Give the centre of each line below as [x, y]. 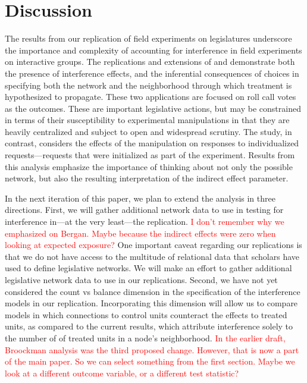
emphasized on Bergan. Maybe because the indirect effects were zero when [140, 233]
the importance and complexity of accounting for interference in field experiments [153, 50]
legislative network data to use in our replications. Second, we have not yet [141, 280]
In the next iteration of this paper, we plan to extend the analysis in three [140, 198]
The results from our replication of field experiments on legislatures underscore [148, 38]
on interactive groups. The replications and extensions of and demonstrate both [150, 62]
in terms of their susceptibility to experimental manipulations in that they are [147, 120]
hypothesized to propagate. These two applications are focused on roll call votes [151, 97]
